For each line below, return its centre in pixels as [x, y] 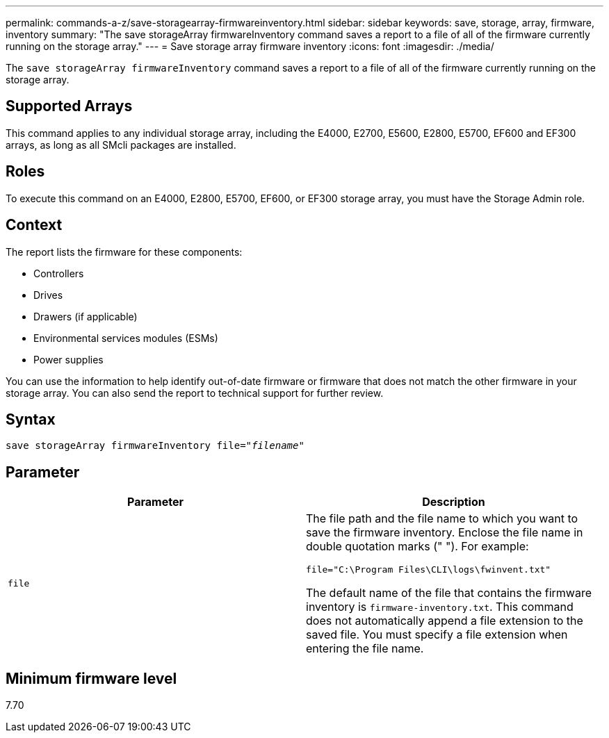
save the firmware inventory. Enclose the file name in [445, 533]
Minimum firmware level [91, 678]
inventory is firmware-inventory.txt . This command [440, 607]
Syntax [31, 419]
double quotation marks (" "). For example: [417, 547]
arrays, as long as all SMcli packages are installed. [121, 145]
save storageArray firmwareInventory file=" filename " [155, 446]
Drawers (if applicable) [86, 316]
